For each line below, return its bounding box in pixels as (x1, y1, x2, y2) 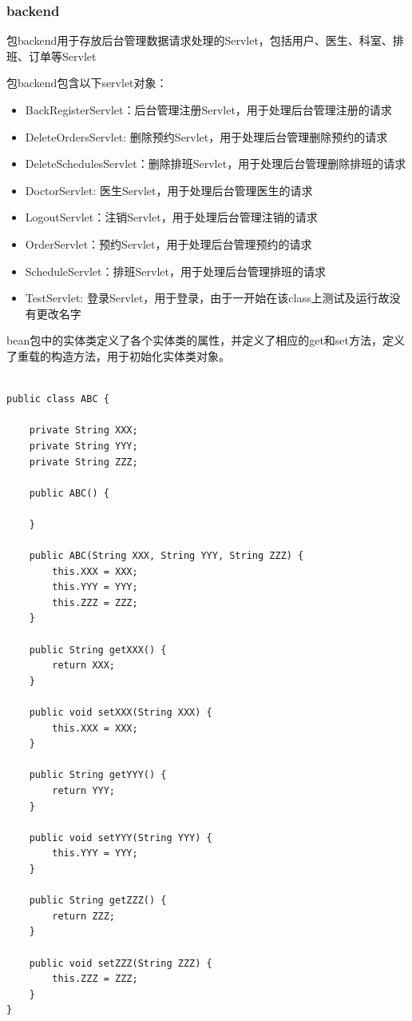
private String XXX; (29, 425, 138, 437)
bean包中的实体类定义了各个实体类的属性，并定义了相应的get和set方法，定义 (6, 332, 406, 349)
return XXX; (52, 660, 116, 672)
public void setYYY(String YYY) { (29, 832, 212, 844)
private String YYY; (29, 440, 138, 452)
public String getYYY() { (29, 769, 167, 781)
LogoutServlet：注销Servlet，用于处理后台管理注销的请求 (25, 209, 318, 225)
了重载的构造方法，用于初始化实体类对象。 (6, 347, 230, 364)
